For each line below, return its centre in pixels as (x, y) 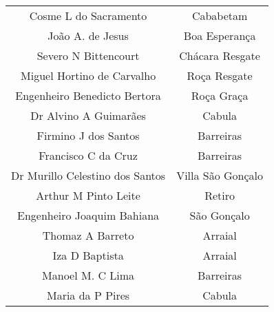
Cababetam (220, 15)
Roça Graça (220, 95)
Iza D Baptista (88, 255)
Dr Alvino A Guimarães (88, 115)
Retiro (220, 195)
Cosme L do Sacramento (88, 15)
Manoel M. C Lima (88, 275)
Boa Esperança (220, 35)
